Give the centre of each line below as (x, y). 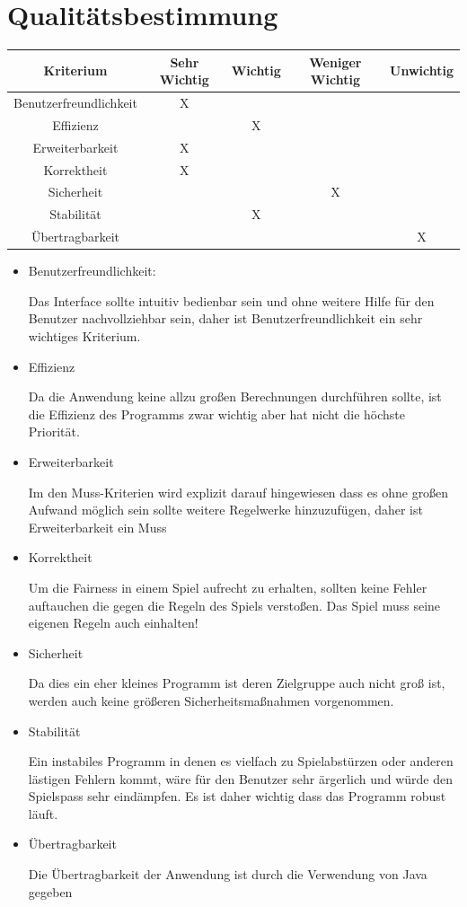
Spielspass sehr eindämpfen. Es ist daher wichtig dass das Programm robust (237, 796)
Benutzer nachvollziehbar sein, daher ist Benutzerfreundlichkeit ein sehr (225, 318)
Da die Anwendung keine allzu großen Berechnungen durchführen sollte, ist (235, 396)
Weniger (335, 62)
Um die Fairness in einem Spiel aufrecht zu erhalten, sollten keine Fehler (228, 587)
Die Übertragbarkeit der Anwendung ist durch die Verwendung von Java (228, 874)
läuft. (43, 813)
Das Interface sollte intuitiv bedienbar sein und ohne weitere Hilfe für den (231, 300)
